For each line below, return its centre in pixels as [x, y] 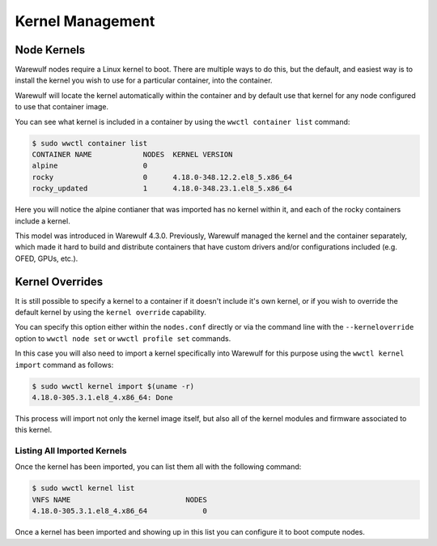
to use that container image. [62, 107]
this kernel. [34, 430]
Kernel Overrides [59, 282]
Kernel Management [85, 21]
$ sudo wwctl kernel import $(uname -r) [113, 386]
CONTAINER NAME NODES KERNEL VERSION [132, 154]
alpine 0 [90, 166]
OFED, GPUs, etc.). [47, 258]
